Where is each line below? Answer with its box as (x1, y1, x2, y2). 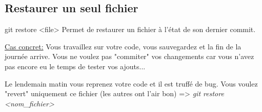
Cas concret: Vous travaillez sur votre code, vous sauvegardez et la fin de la (5, 41, 241, 51)
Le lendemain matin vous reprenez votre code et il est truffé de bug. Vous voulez (5, 78, 258, 89)
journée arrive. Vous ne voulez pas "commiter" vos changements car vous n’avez (5, 51, 254, 62)
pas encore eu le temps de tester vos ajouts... (5, 61, 146, 71)
